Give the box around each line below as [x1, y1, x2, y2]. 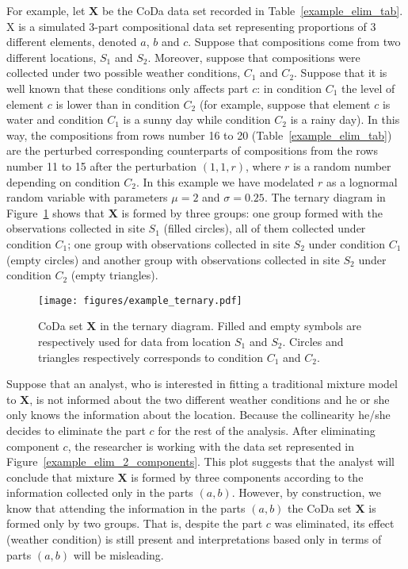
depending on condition [6, 173, 120, 190]
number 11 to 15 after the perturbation [6, 157, 197, 174]
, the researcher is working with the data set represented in [67, 437, 355, 454]
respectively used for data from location [38, 333, 231, 349]
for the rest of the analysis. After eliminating [158, 421, 376, 438]
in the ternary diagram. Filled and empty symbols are [100, 317, 362, 334]
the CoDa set [288, 499, 352, 516]
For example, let [6, 2, 86, 18]
